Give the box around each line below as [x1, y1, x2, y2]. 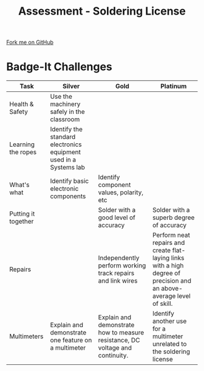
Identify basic [50, 177, 89, 185]
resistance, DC [98, 336, 140, 345]
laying [152, 254, 170, 263]
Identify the [50, 125, 83, 133]
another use [152, 317, 187, 325]
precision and [152, 277, 191, 285]
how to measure [98, 328, 144, 337]
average [152, 292, 176, 300]
